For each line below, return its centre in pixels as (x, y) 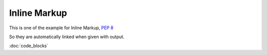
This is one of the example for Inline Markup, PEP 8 (61, 28)
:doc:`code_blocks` (29, 46)
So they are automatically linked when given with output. (67, 37)
